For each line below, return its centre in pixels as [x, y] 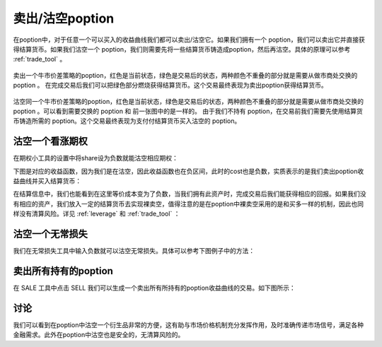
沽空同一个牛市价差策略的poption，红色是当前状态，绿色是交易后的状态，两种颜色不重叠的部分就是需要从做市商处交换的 [189, 101]
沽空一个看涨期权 [50, 141]
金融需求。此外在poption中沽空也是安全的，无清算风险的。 [99, 335]
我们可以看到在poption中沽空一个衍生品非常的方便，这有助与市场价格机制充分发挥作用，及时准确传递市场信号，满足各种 [189, 324]
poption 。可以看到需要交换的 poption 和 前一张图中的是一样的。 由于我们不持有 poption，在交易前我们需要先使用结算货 [188, 111]
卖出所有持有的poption [63, 271]
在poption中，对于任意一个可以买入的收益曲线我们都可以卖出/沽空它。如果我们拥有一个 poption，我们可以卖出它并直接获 [189, 40]
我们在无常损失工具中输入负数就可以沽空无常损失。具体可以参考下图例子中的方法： [134, 251]
